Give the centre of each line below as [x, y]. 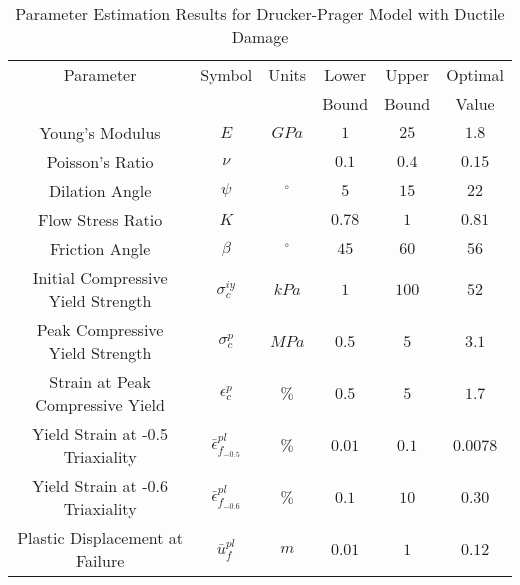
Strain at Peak [100, 381]
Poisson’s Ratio [100, 161]
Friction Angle [100, 248]
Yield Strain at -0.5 [100, 433]
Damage [260, 36]
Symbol [226, 74]
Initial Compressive [100, 277]
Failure [100, 560]
